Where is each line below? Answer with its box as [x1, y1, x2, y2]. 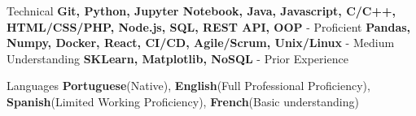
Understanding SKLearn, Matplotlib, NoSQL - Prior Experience [7, 49, 348, 67]
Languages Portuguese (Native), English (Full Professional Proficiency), [7, 77, 370, 94]
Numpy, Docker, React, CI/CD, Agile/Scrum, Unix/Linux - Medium [7, 34, 395, 51]
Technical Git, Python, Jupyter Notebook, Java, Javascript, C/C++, [7, 2, 396, 19]
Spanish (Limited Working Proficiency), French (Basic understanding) [7, 92, 359, 110]
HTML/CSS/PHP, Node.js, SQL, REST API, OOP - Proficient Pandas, [7, 18, 411, 35]
